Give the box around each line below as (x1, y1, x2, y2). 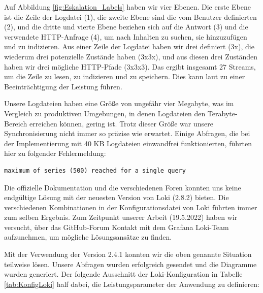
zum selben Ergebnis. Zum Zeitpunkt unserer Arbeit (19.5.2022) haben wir (4, 212, 238, 222)
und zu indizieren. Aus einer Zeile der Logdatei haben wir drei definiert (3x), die (4, 41, 254, 52)
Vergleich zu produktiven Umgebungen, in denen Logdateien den (4, 108, 206, 118)
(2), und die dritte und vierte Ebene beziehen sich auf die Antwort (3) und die (4, 21, 248, 32)
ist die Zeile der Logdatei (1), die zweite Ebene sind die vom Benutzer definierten (4, 11, 257, 22)
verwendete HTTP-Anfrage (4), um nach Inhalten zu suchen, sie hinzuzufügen (4, 31, 247, 42)
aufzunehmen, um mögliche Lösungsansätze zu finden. (4, 232, 172, 242)
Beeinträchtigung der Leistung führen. (4, 81, 122, 91)
